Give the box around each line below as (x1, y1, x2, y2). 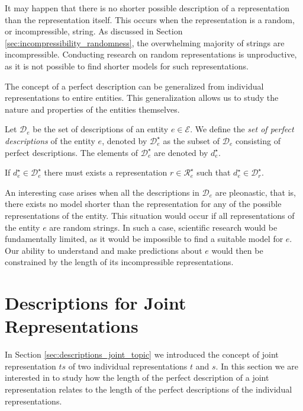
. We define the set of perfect (190, 123, 294, 135)
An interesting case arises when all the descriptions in (5, 186, 199, 198)
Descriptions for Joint (5, 291, 186, 315)
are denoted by (154, 146, 208, 158)
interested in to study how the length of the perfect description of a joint (5, 371, 269, 384)
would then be (211, 244, 263, 256)
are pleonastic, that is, (215, 186, 296, 198)
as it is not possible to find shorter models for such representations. (5, 59, 249, 72)
